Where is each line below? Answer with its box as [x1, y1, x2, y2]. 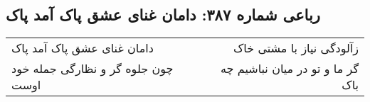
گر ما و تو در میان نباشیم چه [220, 60, 359, 77]
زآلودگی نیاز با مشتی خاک [233, 40, 359, 57]
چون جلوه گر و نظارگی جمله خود [11, 60, 174, 77]
